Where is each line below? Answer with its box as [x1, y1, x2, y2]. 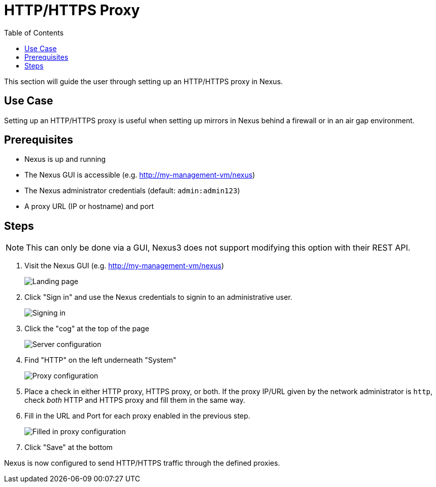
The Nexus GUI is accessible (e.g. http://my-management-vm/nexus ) [24, 170, 255, 180]
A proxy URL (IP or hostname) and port [24, 202, 154, 211]
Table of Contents [4, 28, 64, 37]
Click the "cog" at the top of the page [24, 324, 149, 333]
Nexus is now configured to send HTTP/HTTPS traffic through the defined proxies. [4, 459, 280, 468]
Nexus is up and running [24, 155, 106, 164]
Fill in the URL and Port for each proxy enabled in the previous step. [24, 411, 250, 421]
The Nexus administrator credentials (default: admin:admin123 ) [24, 186, 240, 195]
